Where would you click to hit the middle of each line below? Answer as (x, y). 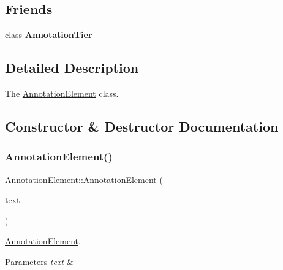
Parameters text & (39, 261)
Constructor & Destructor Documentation (142, 126)
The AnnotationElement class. (62, 93)
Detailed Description (72, 68)
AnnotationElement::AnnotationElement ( (84, 179)
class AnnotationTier (49, 35)
